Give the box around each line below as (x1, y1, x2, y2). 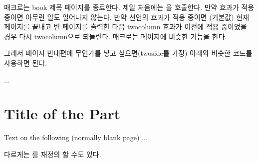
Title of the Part (4, 103, 121, 124)
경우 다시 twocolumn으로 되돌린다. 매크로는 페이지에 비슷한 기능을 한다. (4, 31, 227, 41)
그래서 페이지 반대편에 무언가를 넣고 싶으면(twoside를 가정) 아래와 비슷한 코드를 (4, 48, 253, 58)
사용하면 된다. (4, 57, 47, 68)
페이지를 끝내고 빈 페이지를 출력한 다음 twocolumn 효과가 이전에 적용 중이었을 (4, 21, 247, 32)
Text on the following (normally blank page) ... (4, 132, 148, 143)
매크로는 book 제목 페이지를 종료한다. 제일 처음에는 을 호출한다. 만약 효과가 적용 (4, 2, 255, 12)
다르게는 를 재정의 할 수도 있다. (4, 149, 101, 159)
